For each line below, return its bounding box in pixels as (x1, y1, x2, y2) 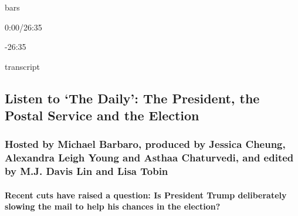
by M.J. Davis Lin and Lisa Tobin (5, 164, 168, 178)
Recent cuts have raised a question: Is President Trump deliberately (5, 188, 287, 201)
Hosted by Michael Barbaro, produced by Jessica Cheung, (5, 137, 286, 151)
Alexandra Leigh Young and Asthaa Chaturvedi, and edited (5, 150, 294, 165)
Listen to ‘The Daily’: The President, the (5, 89, 260, 107)
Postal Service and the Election (5, 106, 199, 124)
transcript (5, 60, 40, 72)
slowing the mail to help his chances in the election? (5, 200, 221, 212)
